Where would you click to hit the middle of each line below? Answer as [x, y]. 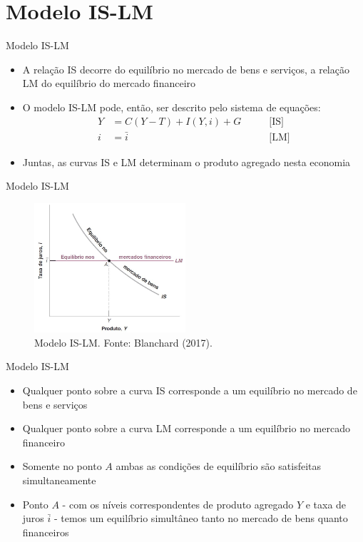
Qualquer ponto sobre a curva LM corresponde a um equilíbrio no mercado [186, 428]
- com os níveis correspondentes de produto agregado [178, 504]
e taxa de [326, 504]
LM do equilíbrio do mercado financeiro [109, 83]
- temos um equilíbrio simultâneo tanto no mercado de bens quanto [201, 518]
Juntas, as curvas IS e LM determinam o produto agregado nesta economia [186, 162]
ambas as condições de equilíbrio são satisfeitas [219, 466]
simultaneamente [59, 480]
